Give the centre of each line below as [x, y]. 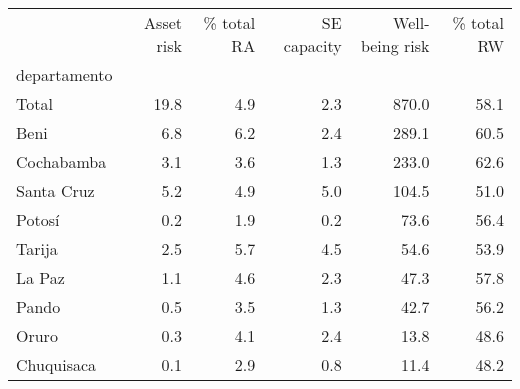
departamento [64, 74]
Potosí [38, 219]
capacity [312, 45]
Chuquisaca [56, 364]
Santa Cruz [55, 190]
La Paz [40, 277]
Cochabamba [61, 161]
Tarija [37, 248]
